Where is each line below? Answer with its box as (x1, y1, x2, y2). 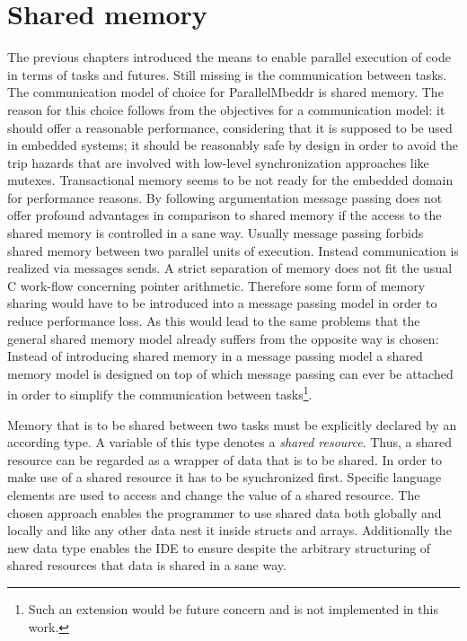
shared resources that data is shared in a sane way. (7, 556, 286, 575)
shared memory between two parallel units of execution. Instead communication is (7, 241, 459, 259)
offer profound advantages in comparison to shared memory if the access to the (7, 206, 442, 224)
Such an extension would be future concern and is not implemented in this (28, 600, 438, 618)
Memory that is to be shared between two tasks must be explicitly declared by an (7, 415, 457, 434)
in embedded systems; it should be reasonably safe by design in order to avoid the (7, 136, 458, 154)
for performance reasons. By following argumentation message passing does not (7, 188, 443, 206)
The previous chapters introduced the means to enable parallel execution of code (7, 48, 451, 66)
